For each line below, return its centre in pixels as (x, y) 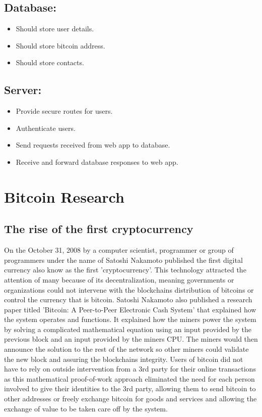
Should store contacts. (50, 62)
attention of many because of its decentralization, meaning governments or (119, 279)
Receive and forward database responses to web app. (97, 161)
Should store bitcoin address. (60, 45)
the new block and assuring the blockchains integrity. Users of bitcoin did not (124, 359)
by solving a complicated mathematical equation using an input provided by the (128, 329)
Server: (23, 90)
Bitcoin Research (64, 196)
